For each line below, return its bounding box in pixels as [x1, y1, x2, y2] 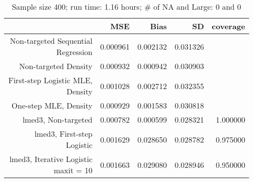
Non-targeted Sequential [10, 35, 92, 46]
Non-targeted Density [19, 60, 92, 72]
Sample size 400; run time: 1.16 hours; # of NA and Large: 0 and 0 [12, 1, 241, 12]
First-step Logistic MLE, [8, 74, 92, 86]
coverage [212, 20, 245, 32]
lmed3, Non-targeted [22, 114, 92, 125]
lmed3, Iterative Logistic [9, 153, 92, 164]
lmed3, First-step [34, 128, 92, 139]
